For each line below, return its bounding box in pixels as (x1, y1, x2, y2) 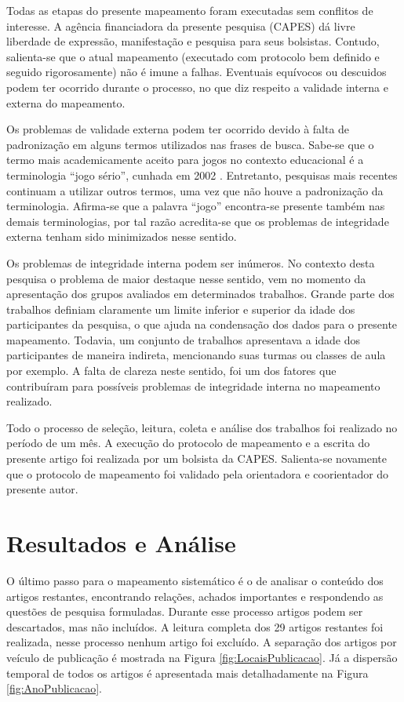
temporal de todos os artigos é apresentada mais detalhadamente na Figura (6, 664, 369, 681)
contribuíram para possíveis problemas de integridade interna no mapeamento (6, 377, 380, 394)
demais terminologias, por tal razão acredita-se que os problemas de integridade (6, 213, 389, 229)
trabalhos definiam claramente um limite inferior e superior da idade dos (6, 300, 355, 317)
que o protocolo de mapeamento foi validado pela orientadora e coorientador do (6, 465, 389, 482)
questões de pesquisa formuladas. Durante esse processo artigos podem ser (6, 603, 363, 620)
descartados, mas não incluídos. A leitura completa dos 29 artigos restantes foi (6, 618, 384, 635)
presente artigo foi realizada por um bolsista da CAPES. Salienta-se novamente (6, 450, 388, 467)
